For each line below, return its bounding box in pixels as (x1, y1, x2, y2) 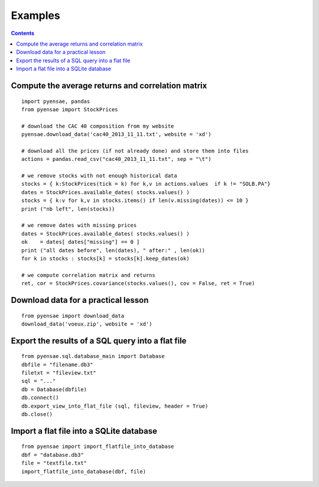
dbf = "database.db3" (21, 451, 84, 458)
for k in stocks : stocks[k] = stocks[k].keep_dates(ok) (21, 255, 190, 262)
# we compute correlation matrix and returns (21, 272, 156, 278)
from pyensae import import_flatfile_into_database (21, 443, 174, 450)
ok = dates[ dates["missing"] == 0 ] (21, 238, 140, 246)
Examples (11, 9, 60, 22)
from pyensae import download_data (21, 312, 125, 319)
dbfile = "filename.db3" (21, 361, 93, 368)
